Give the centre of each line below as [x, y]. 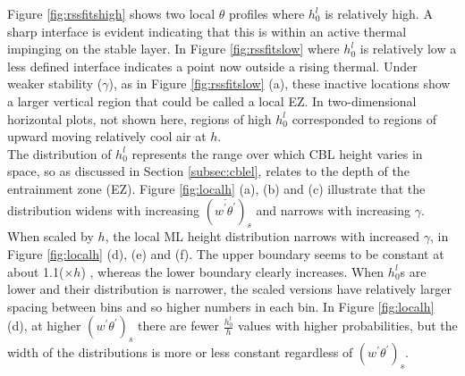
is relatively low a [408, 49]
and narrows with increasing [334, 209]
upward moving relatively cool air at [107, 136]
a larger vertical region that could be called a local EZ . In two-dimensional [212, 100]
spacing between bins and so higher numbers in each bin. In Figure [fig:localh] [221, 306]
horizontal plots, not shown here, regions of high [139, 118]
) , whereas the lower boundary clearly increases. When [232, 271]
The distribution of [59, 153]
